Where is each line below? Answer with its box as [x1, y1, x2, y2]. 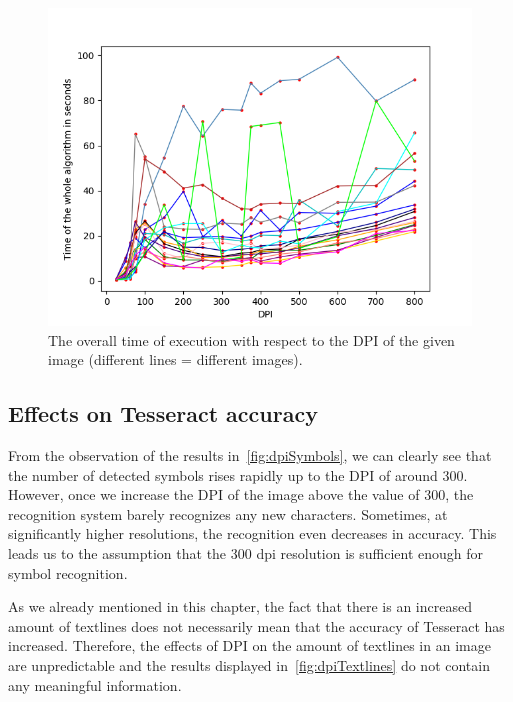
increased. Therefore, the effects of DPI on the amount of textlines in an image [8, 635, 491, 656]
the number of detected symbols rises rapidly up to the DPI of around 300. [8, 464, 468, 485]
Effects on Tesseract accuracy [8, 398, 318, 429]
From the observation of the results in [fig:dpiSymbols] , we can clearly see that [8, 444, 492, 465]
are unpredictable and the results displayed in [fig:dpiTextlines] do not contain [8, 654, 490, 675]
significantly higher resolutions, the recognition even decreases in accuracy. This [8, 523, 497, 544]
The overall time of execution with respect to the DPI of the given [48, 329, 455, 350]
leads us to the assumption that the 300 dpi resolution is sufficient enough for [8, 542, 484, 563]
